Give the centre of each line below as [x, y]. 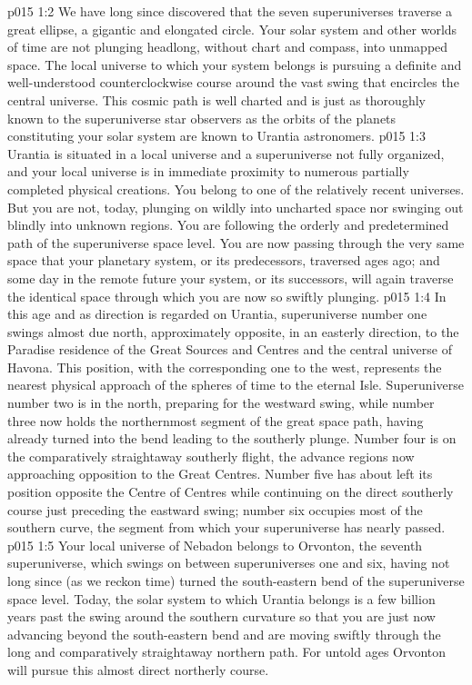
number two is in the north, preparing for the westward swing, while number [221, 403]
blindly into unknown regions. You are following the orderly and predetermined [228, 225]
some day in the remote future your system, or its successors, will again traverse [231, 278]
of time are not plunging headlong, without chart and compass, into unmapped [228, 47]
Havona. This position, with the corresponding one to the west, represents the [225, 367]
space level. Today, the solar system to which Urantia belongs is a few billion [221, 598]
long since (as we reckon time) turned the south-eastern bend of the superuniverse [236, 581]
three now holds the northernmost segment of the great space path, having [216, 420]
